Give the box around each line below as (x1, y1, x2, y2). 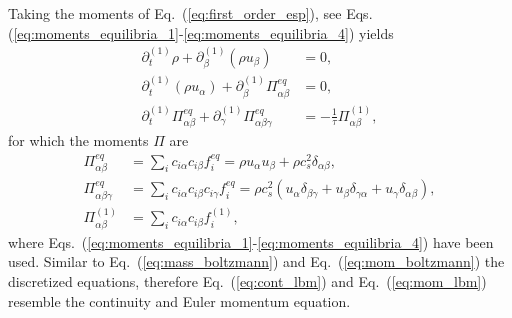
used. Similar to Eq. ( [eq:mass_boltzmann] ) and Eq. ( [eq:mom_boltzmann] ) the (8, 251, 505, 272)
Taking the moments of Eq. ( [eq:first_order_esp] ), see (8, 3, 342, 23)
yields (359, 22, 394, 43)
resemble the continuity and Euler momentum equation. (8, 290, 351, 311)
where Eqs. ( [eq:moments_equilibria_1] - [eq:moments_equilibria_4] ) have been (8, 231, 494, 252)
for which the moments (8, 129, 149, 150)
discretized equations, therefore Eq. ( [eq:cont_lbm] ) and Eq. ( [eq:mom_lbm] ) (8, 271, 487, 292)
